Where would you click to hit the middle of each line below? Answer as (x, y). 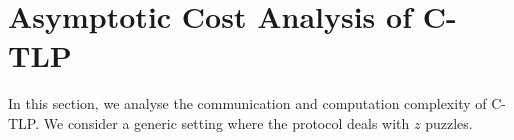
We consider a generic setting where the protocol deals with (226, 122)
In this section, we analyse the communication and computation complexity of (247, 103)
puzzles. (449, 122)
